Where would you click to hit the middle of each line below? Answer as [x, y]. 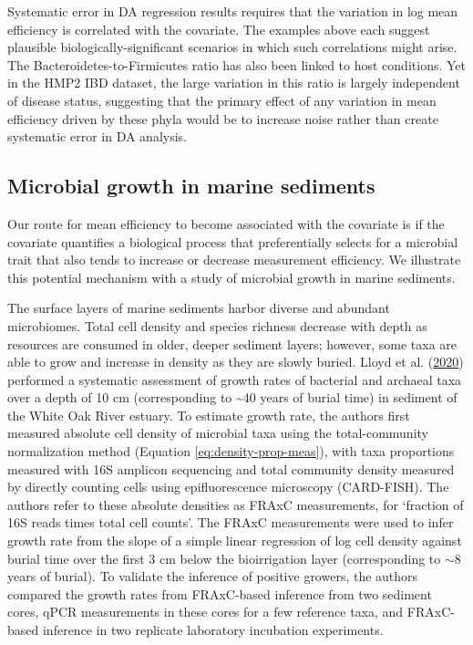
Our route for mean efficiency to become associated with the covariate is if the [226, 223]
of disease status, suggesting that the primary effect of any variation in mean [222, 100]
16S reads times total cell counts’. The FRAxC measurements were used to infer [231, 522]
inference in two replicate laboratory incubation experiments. [213, 630]
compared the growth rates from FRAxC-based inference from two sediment [220, 593]
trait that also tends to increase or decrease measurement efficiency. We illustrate [234, 260]
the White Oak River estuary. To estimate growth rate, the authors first [209, 415]
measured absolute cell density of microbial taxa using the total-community [218, 433]
